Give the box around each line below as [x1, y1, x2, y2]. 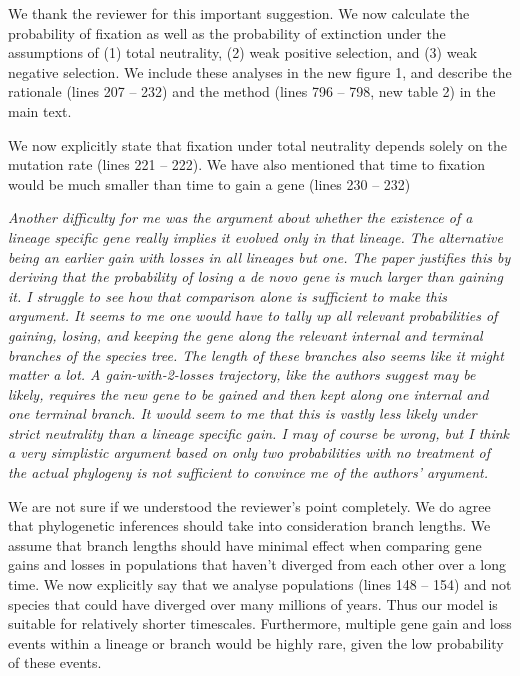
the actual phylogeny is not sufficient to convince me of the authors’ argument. [8, 462, 489, 483]
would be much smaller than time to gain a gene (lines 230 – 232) [8, 173, 411, 194]
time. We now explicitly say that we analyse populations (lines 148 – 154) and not [8, 574, 512, 595]
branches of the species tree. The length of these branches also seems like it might [8, 344, 504, 365]
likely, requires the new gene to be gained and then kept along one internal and [8, 383, 489, 404]
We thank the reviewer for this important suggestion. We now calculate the [8, 3, 470, 23]
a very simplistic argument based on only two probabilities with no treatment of [8, 442, 491, 463]
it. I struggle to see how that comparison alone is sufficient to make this [8, 285, 447, 306]
